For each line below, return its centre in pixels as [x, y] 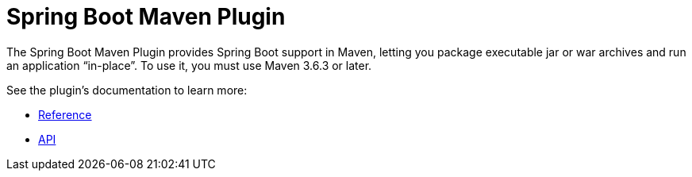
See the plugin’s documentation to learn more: [127, 90]
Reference [65, 114]
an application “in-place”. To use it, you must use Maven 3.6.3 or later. [189, 65]
